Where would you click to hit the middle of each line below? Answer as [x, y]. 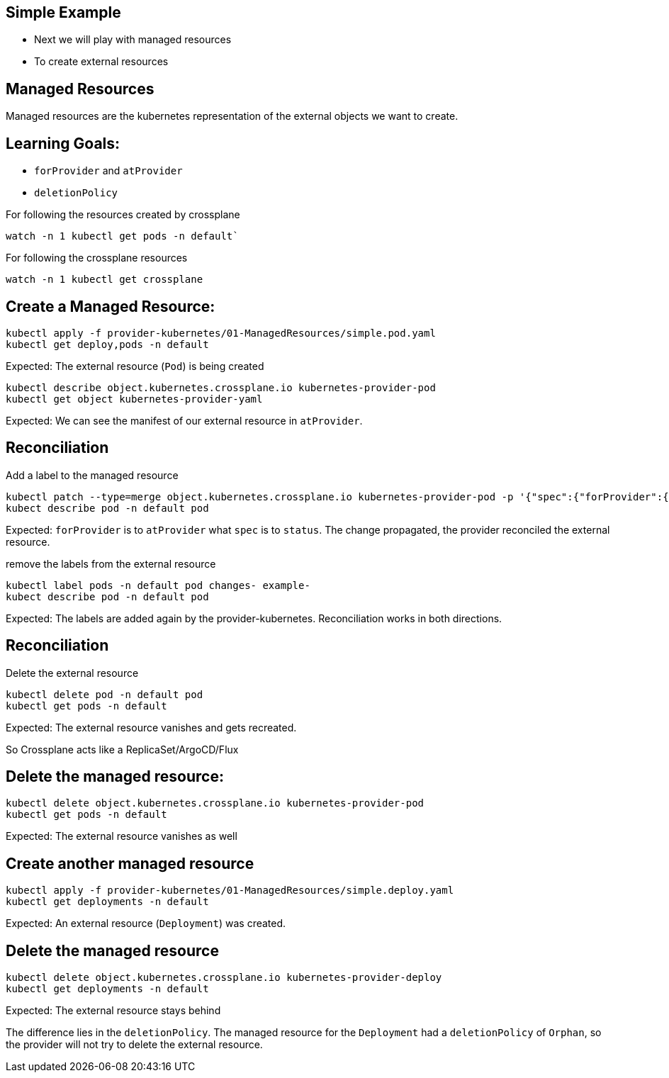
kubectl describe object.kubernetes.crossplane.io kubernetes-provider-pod [221, 387]
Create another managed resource [130, 863]
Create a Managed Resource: [111, 306]
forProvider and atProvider [108, 171]
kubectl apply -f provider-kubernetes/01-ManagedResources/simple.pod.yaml [221, 333]
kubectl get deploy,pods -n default [107, 344]
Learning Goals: [63, 143]
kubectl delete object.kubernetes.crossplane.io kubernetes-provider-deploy [224, 978]
